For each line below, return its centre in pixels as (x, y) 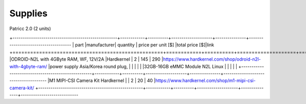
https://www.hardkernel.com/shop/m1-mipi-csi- (206, 81)
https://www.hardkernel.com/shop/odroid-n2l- (212, 59)
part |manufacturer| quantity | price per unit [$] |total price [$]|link (144, 45)
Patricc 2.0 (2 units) (30, 29)
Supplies (29, 13)
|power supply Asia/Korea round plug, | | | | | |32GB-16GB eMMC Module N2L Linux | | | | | (143, 66)
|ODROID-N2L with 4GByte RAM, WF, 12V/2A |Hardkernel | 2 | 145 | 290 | (86, 59)
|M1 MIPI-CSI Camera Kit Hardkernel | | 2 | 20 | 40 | (101, 81)
